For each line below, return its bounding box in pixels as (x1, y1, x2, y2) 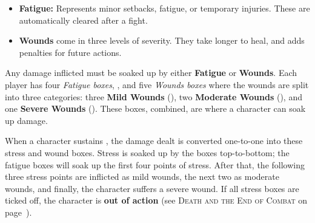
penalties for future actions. (19, 46, 122, 58)
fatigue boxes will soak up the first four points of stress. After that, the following (5, 158, 305, 171)
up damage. (5, 114, 48, 126)
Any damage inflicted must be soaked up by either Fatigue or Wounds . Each (5, 66, 297, 79)
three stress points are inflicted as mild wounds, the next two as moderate (5, 170, 279, 183)
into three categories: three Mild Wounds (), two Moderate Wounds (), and (5, 90, 302, 103)
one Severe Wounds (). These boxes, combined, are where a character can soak (5, 102, 306, 115)
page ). (5, 205, 32, 218)
